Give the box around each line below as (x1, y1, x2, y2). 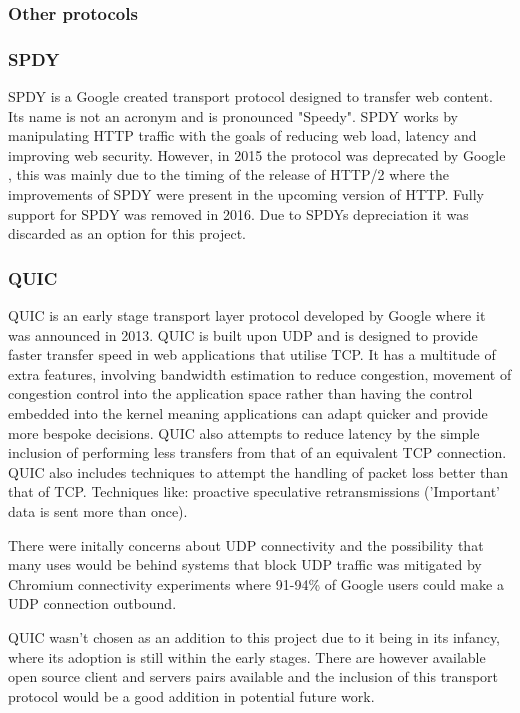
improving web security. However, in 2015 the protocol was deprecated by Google (8, 144, 506, 165)
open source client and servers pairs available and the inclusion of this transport (8, 666, 499, 687)
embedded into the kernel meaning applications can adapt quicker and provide (8, 403, 488, 423)
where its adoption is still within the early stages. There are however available (8, 646, 486, 667)
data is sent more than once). (8, 500, 188, 521)
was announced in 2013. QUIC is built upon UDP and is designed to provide (8, 324, 478, 345)
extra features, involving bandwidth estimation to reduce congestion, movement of (8, 363, 512, 384)
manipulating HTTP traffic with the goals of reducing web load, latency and (8, 125, 477, 146)
